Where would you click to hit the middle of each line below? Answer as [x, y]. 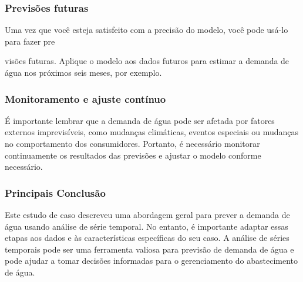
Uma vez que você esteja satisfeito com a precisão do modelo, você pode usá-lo [147, 30]
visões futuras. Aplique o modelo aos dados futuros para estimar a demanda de [147, 61]
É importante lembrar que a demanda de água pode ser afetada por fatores [140, 120]
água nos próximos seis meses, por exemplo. [83, 72]
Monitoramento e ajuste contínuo [85, 98]
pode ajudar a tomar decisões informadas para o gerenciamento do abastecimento [151, 261]
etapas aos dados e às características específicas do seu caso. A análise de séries [147, 238]
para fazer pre [30, 41]
